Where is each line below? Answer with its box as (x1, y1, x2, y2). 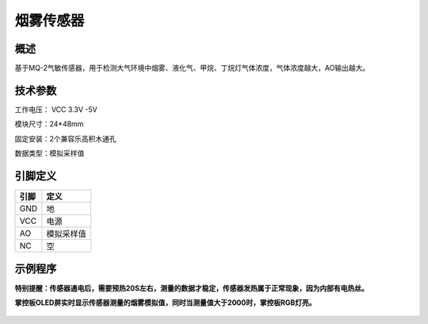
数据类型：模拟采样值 (14, 148, 85, 158)
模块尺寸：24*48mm (14, 119, 84, 129)
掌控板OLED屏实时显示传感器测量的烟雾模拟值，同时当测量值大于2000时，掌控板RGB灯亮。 (14, 298, 316, 307)
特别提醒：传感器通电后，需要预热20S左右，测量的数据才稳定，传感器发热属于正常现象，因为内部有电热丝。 (14, 283, 369, 293)
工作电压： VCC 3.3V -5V (14, 104, 98, 114)
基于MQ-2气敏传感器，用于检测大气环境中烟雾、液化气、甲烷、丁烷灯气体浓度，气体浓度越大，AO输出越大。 (14, 64, 370, 73)
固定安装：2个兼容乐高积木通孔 (14, 133, 117, 143)
